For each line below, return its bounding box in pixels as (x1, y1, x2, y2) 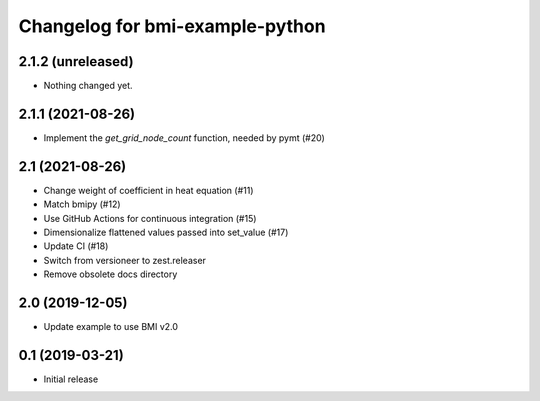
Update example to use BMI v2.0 (43, 321, 179, 333)
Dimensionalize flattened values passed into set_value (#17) (43, 226, 289, 239)
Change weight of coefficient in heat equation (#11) (43, 184, 254, 196)
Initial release (43, 373, 99, 385)
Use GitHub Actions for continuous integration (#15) (43, 212, 257, 224)
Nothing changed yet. (43, 80, 134, 92)
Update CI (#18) (43, 240, 109, 252)
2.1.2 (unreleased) (18, 53, 134, 70)
